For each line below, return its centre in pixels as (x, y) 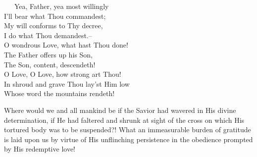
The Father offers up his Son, (48, 54)
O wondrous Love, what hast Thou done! (66, 45)
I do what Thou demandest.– (48, 35)
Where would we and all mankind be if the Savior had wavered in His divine (120, 110)
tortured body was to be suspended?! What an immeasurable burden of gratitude (128, 130)
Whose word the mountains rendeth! (59, 93)
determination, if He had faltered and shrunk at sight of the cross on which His (124, 120)
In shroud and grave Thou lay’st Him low (67, 83)
